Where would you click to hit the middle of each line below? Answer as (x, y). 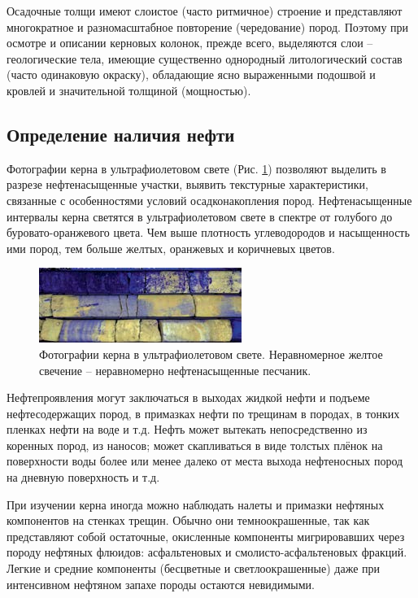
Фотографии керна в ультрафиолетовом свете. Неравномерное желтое (211, 354)
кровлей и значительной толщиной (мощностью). (129, 90)
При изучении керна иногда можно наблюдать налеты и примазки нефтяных (196, 504)
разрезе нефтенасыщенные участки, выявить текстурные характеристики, (187, 184)
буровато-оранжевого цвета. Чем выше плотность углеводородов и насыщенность (208, 232)
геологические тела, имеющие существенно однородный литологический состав (205, 58)
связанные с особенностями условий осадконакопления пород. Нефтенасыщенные (209, 200)
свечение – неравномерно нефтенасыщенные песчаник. (175, 370)
